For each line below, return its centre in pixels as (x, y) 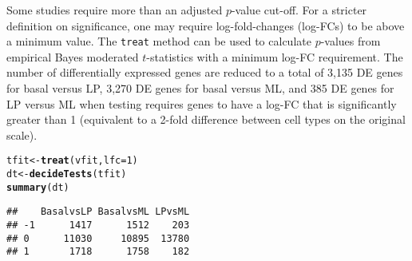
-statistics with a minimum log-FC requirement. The (275, 56)
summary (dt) (38, 187)
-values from (351, 41)
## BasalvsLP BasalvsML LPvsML (98, 212)
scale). (22, 134)
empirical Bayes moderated (73, 56)
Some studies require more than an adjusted (115, 10)
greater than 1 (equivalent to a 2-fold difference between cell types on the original (206, 119)
